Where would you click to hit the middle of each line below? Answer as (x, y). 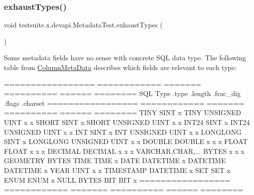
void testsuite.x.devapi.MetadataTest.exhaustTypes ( (84, 25)
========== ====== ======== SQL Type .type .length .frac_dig (122, 93)
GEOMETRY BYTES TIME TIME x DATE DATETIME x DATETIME (115, 160)
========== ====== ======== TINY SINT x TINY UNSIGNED (123, 112)
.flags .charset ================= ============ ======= (124, 103)
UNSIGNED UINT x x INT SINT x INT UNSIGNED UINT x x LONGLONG (123, 132)
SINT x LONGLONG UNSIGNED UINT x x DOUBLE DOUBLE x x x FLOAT (126, 141)
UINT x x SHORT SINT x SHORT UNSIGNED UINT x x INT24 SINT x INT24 (127, 122)
